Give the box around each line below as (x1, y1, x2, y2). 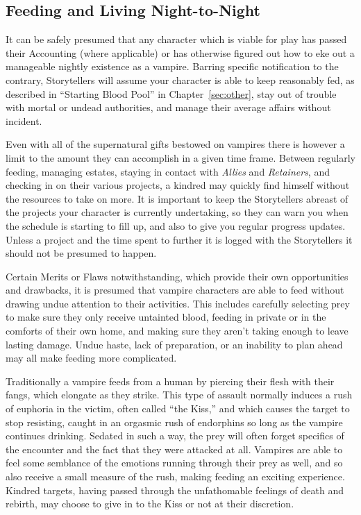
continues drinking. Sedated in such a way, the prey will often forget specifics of (6, 428, 344, 443)
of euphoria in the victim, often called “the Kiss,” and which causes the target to (6, 401, 350, 416)
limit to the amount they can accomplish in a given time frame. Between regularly (6, 150, 355, 164)
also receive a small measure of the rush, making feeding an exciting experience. (6, 469, 345, 484)
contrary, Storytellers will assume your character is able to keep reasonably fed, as (6, 72, 355, 87)
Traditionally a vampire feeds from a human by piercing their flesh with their (6, 373, 335, 388)
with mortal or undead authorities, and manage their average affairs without (6, 100, 331, 115)
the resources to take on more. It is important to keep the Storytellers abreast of (6, 191, 349, 205)
